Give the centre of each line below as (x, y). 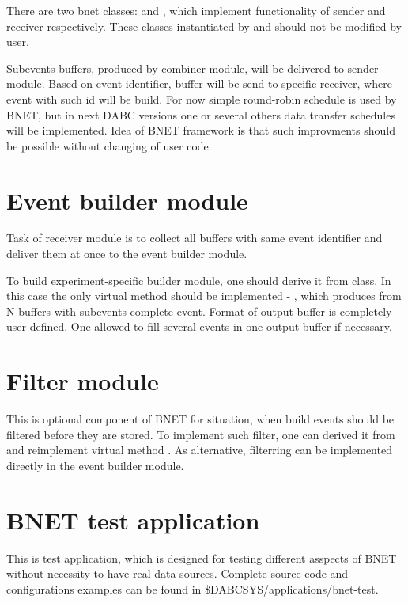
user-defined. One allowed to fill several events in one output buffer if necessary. (199, 326)
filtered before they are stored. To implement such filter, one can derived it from (201, 434)
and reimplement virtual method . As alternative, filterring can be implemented (199, 450)
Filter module (83, 381)
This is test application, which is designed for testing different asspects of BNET (202, 557)
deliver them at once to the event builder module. (127, 254)
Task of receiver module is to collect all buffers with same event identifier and (195, 238)
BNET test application (133, 520)
